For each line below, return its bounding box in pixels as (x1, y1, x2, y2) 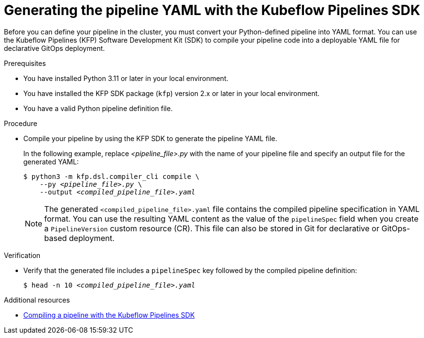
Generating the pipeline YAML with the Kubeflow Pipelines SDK (4, 2, 421, 18)
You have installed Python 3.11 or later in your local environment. (23, 74, 228, 82)
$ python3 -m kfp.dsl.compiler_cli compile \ (23, 172, 200, 180)
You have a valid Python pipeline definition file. (23, 104, 173, 113)
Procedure (4, 119, 37, 128)
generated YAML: (23, 157, 79, 166)
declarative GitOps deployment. (4, 44, 105, 52)
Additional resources (4, 295, 70, 304)
